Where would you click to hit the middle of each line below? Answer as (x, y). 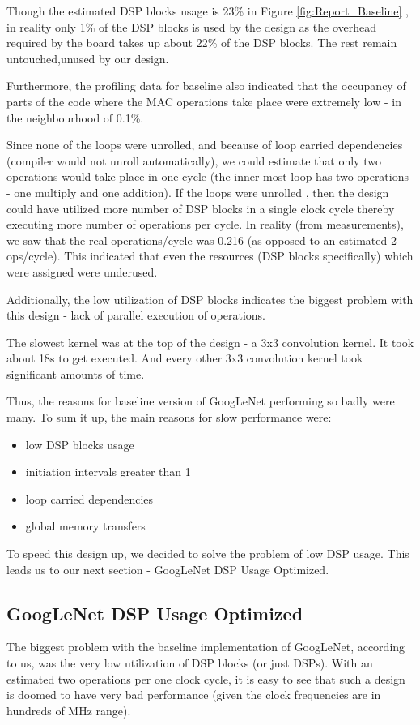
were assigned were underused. (82, 271)
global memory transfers (85, 526)
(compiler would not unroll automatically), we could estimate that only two (194, 160)
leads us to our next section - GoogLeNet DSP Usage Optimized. (168, 569)
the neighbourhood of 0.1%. (75, 117)
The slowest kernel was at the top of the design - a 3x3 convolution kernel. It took (210, 342)
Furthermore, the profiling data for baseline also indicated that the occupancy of (206, 86)
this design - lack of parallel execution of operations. (136, 315)
